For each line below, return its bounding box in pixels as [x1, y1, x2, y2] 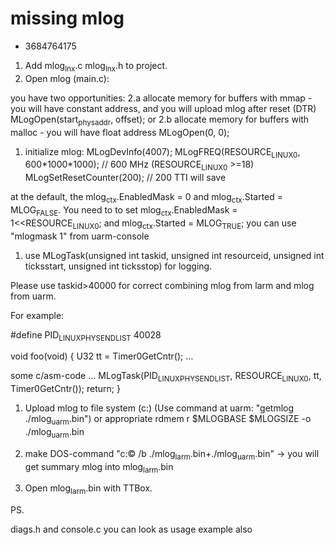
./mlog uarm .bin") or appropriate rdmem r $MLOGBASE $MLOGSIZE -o [24, 413, 312, 427]
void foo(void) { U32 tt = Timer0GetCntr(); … [10, 350, 194, 362]
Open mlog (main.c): [24, 72, 110, 84]
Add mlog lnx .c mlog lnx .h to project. [24, 59, 168, 74]
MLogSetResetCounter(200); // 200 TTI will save [24, 172, 227, 184]
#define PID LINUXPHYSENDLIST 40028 [10, 328, 162, 343]
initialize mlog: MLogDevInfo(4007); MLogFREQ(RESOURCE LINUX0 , [24, 145, 301, 160]
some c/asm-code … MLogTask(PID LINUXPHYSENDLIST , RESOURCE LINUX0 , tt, [10, 370, 322, 384]
